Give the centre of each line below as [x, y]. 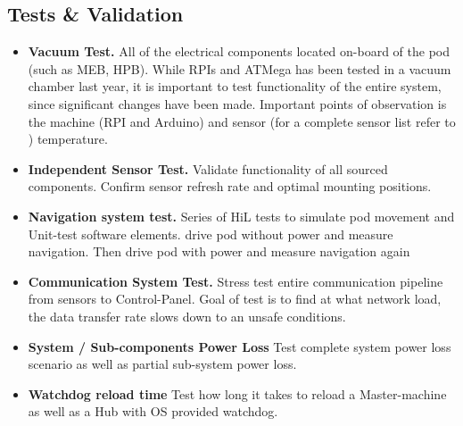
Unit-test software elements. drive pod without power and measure [211, 234]
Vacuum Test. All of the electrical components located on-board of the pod [239, 51]
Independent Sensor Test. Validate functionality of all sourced [208, 168]
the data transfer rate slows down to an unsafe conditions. [187, 316]
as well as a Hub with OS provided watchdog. [153, 411]
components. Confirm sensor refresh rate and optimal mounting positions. [230, 186]
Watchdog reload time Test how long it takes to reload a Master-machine [237, 393]
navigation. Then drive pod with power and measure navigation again [219, 251]
